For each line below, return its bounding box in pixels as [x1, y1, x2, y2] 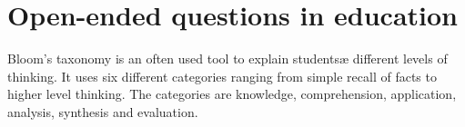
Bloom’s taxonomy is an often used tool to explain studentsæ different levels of [7, 49, 448, 68]
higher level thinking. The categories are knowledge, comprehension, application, [7, 84, 457, 103]
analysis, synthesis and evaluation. [7, 102, 198, 121]
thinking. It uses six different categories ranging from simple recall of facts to [7, 66, 437, 85]
